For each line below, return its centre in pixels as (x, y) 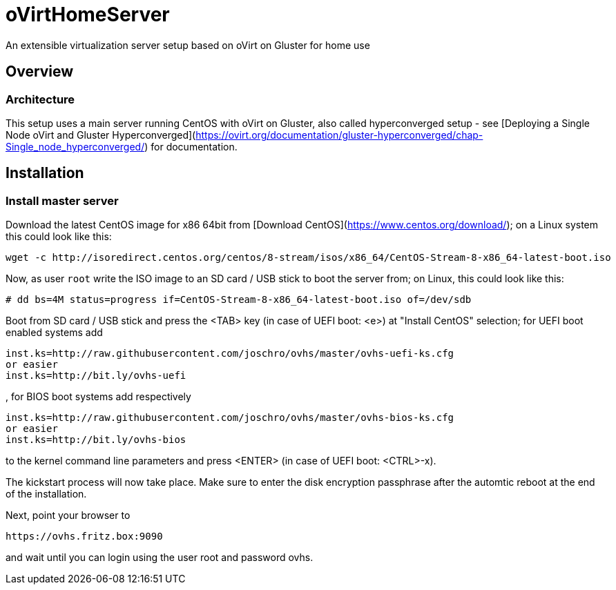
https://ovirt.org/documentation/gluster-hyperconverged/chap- (339, 135)
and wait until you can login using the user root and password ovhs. (160, 558)
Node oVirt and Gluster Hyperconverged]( (101, 135)
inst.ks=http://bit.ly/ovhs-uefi (96, 376)
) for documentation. (191, 146)
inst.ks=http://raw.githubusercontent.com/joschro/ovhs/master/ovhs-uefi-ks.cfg (230, 354)
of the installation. (46, 494)
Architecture (40, 99)
